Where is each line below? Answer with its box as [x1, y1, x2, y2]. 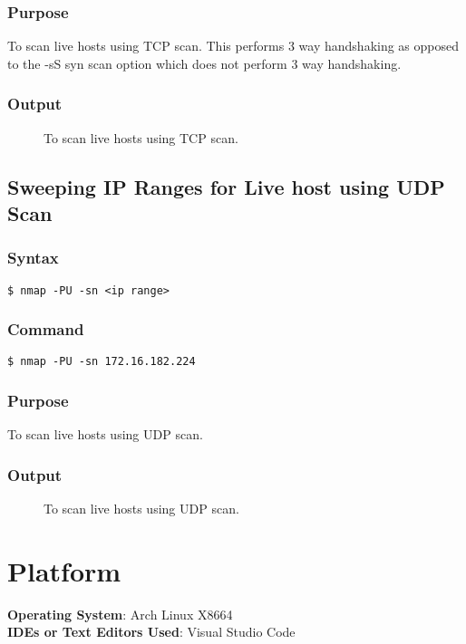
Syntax [7, 246, 59, 269]
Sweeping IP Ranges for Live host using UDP [7, 172, 445, 200]
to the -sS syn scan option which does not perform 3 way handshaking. [7, 53, 402, 72]
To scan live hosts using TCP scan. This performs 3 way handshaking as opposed [7, 36, 460, 55]
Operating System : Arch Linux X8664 [7, 604, 233, 623]
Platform [7, 552, 121, 589]
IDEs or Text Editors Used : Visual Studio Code [7, 622, 296, 641]
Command [7, 318, 84, 341]
